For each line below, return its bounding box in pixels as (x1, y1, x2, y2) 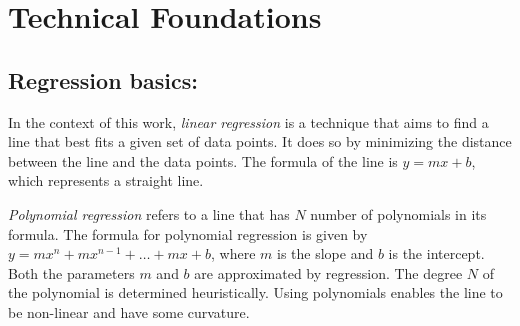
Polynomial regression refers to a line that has (8, 203, 290, 224)
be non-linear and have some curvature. (8, 301, 250, 322)
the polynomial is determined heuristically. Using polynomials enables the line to (8, 282, 503, 303)
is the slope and (277, 243, 374, 264)
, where (211, 243, 256, 264)
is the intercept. (388, 243, 485, 264)
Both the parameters (8, 262, 135, 283)
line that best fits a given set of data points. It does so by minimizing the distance (8, 131, 512, 152)
